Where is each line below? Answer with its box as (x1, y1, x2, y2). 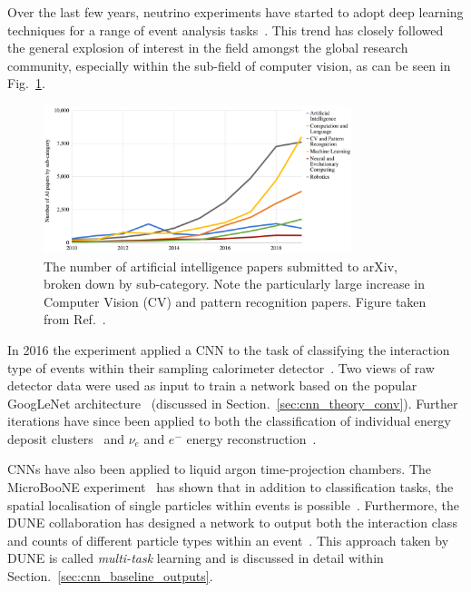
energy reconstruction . (186, 429, 317, 448)
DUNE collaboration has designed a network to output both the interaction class (7, 513, 457, 532)
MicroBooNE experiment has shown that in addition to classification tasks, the (7, 478, 454, 497)
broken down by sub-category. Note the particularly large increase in (44, 274, 426, 293)
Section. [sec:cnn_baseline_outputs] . (7, 567, 213, 586)
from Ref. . (44, 310, 106, 329)
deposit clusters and (7, 429, 124, 448)
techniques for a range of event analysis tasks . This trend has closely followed (7, 20, 444, 39)
